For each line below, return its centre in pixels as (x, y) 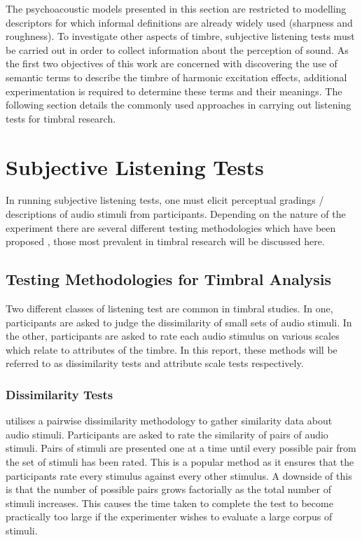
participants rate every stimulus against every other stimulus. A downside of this (179, 475)
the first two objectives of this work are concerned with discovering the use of (172, 63)
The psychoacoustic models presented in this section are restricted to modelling (176, 8)
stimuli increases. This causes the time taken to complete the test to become (169, 503)
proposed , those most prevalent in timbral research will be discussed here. (165, 241)
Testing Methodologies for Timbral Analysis (169, 279)
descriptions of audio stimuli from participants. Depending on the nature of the (176, 214)
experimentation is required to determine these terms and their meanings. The (174, 91)
